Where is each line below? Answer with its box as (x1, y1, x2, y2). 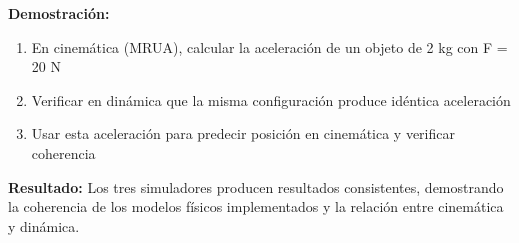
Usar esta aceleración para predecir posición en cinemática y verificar (31, 123, 455, 144)
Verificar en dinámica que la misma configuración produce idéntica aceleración (31, 89, 511, 110)
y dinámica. (8, 215, 80, 236)
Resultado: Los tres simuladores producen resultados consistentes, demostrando (8, 176, 504, 197)
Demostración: (8, 3, 110, 23)
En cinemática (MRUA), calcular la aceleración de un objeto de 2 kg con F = (31, 36, 508, 57)
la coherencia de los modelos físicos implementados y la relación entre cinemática (8, 196, 504, 217)
